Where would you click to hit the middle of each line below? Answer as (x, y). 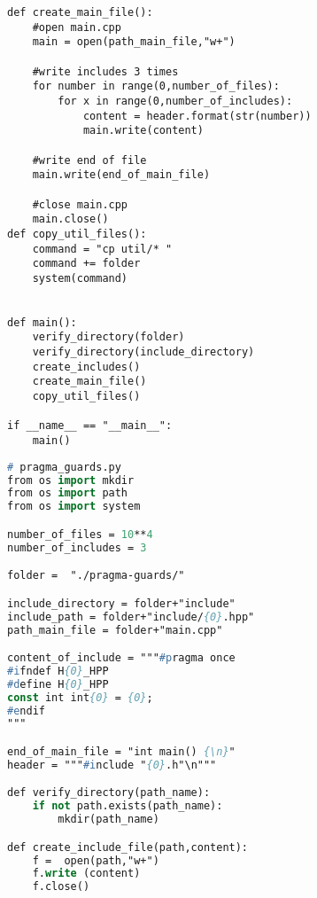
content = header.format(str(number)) (197, 116)
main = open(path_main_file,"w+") (134, 42)
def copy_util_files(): (77, 234)
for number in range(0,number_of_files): (156, 86)
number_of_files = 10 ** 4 (80, 534)
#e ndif (26, 711)
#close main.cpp (80, 204)
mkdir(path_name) (108, 820)
